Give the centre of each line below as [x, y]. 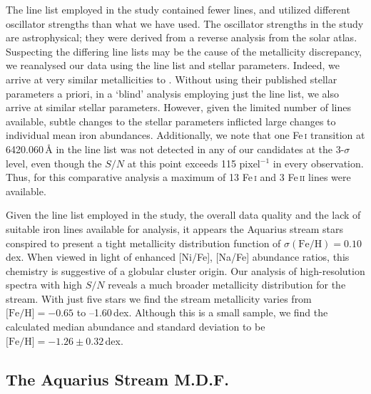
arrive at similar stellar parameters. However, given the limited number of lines [178, 107]
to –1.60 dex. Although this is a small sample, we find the [202, 312]
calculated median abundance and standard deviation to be [136, 327]
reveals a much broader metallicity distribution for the [227, 285]
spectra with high [44, 285]
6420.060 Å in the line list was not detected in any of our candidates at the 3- [175, 149]
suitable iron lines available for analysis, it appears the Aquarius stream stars [175, 228]
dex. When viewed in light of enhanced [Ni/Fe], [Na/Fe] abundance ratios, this [178, 257]
